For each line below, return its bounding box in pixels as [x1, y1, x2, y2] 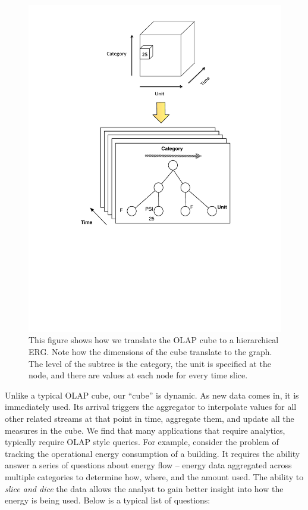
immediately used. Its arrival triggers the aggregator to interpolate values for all [5, 400, 297, 413]
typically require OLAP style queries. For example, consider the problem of [5, 436, 279, 448]
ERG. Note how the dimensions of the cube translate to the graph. [29, 346, 272, 358]
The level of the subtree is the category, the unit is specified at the [29, 357, 271, 369]
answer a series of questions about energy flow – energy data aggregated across [5, 459, 292, 471]
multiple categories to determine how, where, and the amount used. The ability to [5, 471, 304, 483]
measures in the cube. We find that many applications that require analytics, [5, 424, 285, 436]
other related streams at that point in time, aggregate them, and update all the [5, 412, 294, 425]
